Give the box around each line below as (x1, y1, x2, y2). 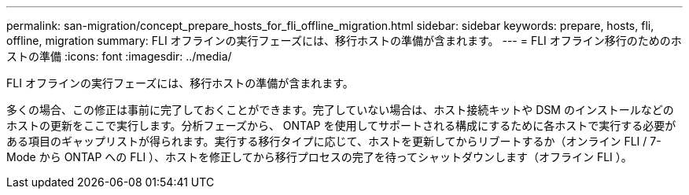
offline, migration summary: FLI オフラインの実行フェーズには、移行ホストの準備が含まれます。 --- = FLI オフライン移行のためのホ (6, 34, 682, 47)
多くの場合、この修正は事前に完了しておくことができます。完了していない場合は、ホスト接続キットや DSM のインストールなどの (6, 103, 674, 116)
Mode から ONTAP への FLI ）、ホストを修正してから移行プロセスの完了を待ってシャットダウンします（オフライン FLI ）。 (6, 150, 632, 164)
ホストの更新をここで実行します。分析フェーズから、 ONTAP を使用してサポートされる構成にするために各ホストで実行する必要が (6, 119, 676, 132)
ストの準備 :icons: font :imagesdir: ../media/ (6, 50, 232, 63)
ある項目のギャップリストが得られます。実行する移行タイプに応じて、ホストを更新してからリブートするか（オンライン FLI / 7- (6, 134, 661, 148)
